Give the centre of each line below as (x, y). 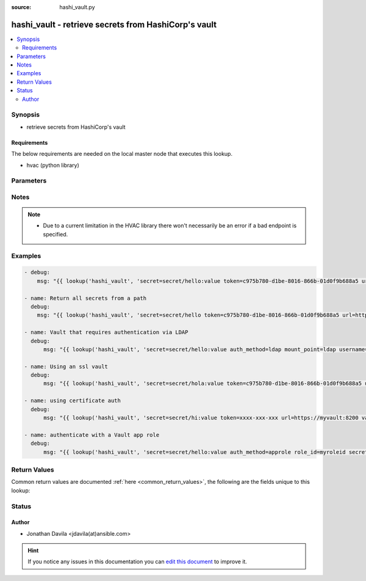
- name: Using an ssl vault (66, 366)
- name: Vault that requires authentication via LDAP (106, 332)
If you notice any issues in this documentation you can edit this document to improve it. (137, 561)
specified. (56, 234)
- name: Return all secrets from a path (85, 298)
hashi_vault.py (77, 7)
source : (21, 7)
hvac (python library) (53, 165)
